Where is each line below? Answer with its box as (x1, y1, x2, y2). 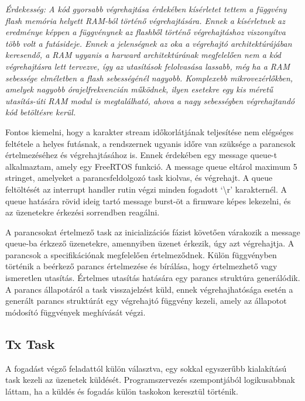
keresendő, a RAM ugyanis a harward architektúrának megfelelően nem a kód (5, 49, 281, 61)
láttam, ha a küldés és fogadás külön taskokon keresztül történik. (5, 385, 238, 397)
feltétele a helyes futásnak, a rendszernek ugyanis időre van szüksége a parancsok (5, 137, 296, 149)
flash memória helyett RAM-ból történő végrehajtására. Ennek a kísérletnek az (5, 14, 285, 26)
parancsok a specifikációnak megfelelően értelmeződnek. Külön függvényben (5, 248, 277, 261)
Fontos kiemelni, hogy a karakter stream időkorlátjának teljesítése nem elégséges (5, 125, 294, 138)
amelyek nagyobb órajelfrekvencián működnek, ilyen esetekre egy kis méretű (5, 83, 273, 95)
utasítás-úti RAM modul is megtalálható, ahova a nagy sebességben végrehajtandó (5, 94, 295, 107)
